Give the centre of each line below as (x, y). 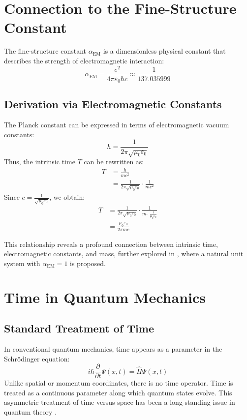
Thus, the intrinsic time (40, 162)
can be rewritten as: (114, 162)
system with (22, 263)
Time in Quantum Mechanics (105, 297)
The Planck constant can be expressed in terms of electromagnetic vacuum (117, 125)
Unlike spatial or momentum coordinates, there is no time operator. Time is (119, 383)
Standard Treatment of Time (79, 328)
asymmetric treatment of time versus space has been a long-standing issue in (120, 402)
